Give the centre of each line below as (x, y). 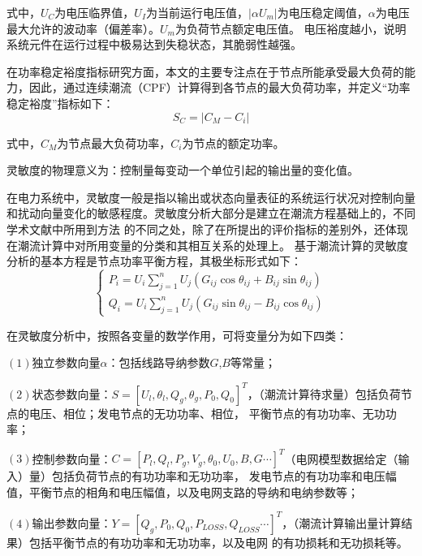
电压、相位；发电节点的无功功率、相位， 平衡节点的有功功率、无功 (207, 413)
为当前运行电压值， (198, 12)
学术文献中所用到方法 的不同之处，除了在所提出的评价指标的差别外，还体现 (207, 228)
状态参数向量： (72, 393)
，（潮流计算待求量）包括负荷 (324, 393)
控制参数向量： (72, 458)
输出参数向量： (72, 522)
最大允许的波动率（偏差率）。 (83, 28)
